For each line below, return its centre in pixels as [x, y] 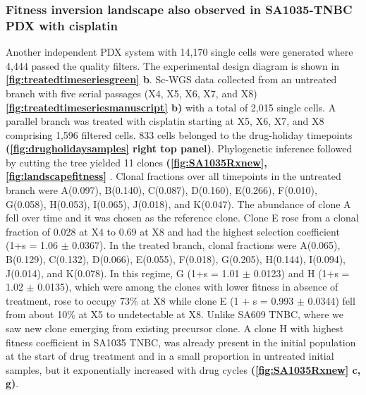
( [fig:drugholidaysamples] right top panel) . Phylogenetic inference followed [179, 148]
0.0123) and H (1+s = [301, 273]
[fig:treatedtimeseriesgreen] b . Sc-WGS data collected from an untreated [171, 79]
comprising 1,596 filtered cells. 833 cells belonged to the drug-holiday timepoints [179, 134]
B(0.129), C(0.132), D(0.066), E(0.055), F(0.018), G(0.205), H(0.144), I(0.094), [176, 259]
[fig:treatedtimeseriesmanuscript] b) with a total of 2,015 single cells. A [171, 107]
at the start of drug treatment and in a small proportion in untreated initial [170, 356]
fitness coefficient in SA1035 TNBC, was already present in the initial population [181, 342]
